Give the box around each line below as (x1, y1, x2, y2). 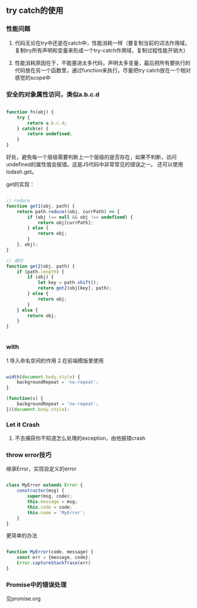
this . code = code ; (27, 504, 73, 510)
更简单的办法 (6, 532, 37, 539)
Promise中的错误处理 (6, 580, 67, 589)
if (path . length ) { (17, 269, 65, 274)
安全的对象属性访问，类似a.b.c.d (6, 90, 100, 99)
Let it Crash (6, 420, 40, 429)
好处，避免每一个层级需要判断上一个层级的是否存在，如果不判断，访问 (6, 153, 177, 161)
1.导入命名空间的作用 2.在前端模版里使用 (6, 357, 104, 364)
